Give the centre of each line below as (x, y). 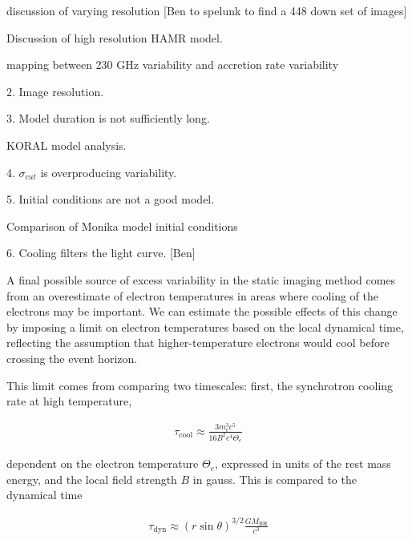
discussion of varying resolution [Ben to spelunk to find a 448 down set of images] (207, 10)
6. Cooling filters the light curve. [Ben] (101, 253)
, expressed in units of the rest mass (303, 463)
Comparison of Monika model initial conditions (122, 226)
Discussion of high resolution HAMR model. (115, 37)
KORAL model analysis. (67, 145)
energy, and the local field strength (92, 479)
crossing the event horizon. (72, 358)
